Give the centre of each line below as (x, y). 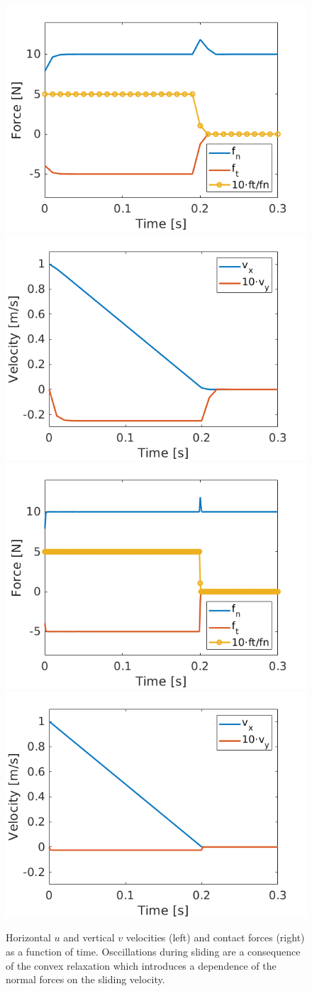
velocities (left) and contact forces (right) (215, 937)
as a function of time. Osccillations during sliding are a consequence (153, 951)
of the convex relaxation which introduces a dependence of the (141, 965)
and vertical (89, 937)
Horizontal (28, 937)
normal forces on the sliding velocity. (85, 979)
